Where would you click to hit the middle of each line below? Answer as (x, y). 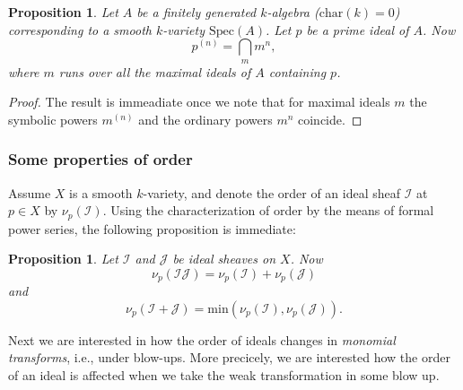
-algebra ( (293, 12)
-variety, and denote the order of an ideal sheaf (272, 192)
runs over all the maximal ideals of (155, 71)
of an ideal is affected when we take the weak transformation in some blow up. (224, 375)
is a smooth (101, 192)
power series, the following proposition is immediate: (152, 228)
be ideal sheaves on (224, 259)
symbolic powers (53, 119)
